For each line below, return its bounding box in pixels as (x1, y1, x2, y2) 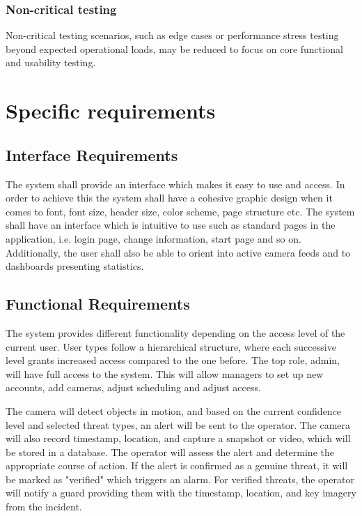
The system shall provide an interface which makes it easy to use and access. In (6, 176, 345, 191)
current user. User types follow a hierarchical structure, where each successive (6, 339, 336, 354)
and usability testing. (6, 55, 96, 70)
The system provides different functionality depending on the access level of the (6, 325, 345, 340)
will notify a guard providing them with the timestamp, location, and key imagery (6, 485, 356, 500)
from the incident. (6, 499, 82, 514)
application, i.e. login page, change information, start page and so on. (6, 231, 301, 245)
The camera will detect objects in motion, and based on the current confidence (6, 403, 342, 418)
